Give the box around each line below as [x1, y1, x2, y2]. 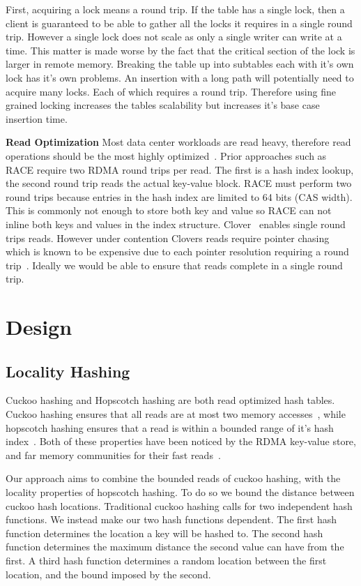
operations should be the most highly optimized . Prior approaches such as [6, 148, 327, 163]
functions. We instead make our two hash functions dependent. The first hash [6, 512, 337, 527]
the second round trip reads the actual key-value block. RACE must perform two [6, 176, 352, 190]
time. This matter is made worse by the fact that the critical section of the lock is [6, 43, 355, 57]
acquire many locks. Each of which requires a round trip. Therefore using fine [6, 84, 336, 98]
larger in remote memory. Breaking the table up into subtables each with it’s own [6, 57, 354, 71]
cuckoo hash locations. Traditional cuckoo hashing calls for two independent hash [6, 498, 353, 513]
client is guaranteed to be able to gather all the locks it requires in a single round [6, 15, 353, 30]
